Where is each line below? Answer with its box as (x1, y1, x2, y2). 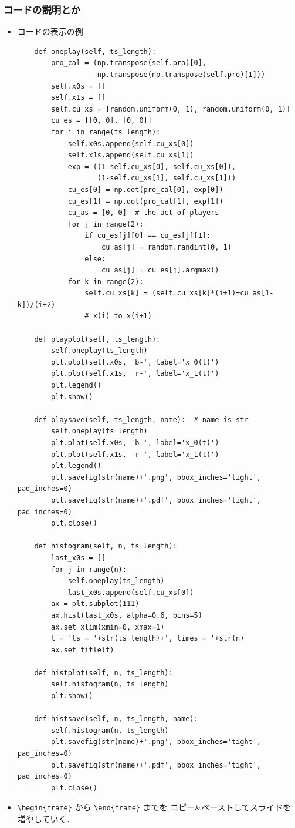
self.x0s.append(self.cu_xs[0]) (67, 139, 194, 148)
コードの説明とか (4, 2, 80, 16)
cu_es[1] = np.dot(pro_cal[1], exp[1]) (67, 197, 223, 206)
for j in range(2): (67, 220, 144, 228)
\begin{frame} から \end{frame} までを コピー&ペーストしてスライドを (17, 801, 291, 813)
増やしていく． (17, 813, 75, 825)
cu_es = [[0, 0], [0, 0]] (51, 116, 152, 125)
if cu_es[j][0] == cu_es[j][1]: (84, 231, 211, 240)
